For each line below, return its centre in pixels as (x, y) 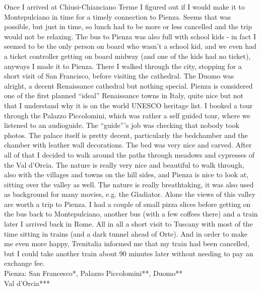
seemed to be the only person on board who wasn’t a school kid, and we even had (130, 46)
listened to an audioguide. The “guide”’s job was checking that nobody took (122, 125)
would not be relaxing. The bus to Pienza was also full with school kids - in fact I (130, 36)
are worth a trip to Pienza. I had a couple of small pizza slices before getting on (127, 204)
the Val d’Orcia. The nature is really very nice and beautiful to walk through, (124, 164)
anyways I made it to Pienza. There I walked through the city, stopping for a (123, 66)
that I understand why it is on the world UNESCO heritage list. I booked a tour (128, 105)
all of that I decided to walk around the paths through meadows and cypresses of (129, 154)
